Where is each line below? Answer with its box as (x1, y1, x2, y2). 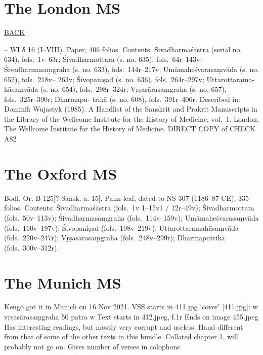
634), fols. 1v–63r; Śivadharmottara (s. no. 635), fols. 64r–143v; (4, 54, 202, 64)
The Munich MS (4, 272, 121, 293)
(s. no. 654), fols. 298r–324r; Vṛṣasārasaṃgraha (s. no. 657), (40, 84, 227, 94)
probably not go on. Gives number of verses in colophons (4, 341, 180, 351)
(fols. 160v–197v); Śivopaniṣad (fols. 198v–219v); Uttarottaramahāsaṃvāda (4, 222, 239, 233)
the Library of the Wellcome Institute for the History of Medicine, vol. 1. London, (4, 113, 259, 124)
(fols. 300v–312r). (4, 242, 59, 253)
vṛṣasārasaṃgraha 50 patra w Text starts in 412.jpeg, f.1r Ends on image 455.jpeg (4, 311, 258, 322)
